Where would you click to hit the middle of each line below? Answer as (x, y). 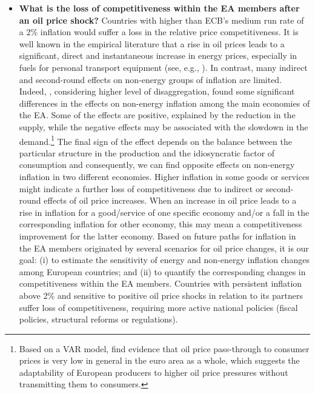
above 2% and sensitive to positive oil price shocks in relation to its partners (161, 295)
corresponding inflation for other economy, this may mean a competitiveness (161, 224)
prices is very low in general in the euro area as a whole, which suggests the (159, 360)
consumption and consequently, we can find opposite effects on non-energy (157, 165)
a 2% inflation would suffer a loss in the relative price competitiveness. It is (159, 32)
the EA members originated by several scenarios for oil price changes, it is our (164, 248)
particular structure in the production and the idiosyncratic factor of (147, 152)
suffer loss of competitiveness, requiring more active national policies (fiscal (158, 307)
